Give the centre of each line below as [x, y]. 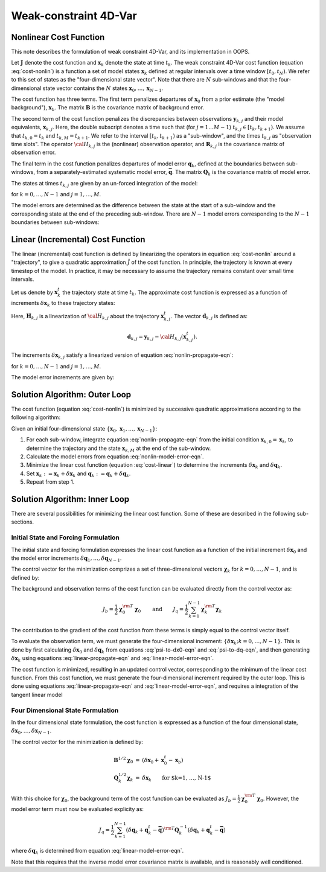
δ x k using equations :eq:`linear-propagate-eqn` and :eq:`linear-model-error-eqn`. [113, 659]
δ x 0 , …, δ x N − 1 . [31, 732]
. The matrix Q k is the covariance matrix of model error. [241, 173]
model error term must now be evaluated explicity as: [78, 809]
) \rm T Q [171, 829]
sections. [23, 522]
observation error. [34, 152]
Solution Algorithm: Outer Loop [71, 395]
